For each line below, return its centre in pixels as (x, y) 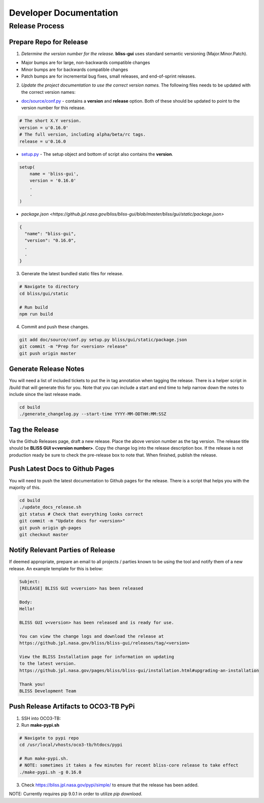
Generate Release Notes (47, 369)
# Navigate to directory (49, 287)
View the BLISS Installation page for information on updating (97, 657)
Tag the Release (34, 429)
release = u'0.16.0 (43, 141)
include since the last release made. (45, 394)
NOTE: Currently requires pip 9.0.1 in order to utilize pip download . (76, 794)
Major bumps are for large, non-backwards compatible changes (86, 63)
